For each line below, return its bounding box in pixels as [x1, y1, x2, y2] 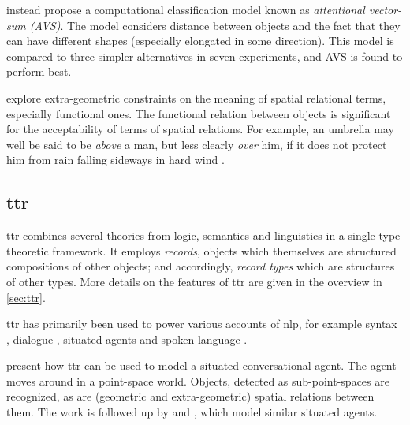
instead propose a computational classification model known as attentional [6, 2, 365, 17]
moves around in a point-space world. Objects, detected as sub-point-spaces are [6, 372, 389, 389]
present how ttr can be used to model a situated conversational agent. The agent [6, 357, 397, 374]
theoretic [6, 242, 49, 259]
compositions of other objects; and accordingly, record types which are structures [6, 258, 395, 274]
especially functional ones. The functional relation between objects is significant [6, 105, 391, 121]
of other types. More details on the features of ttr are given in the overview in [6, 273, 382, 289]
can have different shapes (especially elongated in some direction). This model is [6, 32, 394, 49]
